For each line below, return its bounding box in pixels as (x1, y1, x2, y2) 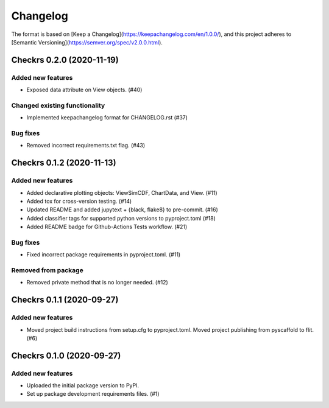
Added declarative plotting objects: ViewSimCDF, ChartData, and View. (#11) (26, 189, 218, 196)
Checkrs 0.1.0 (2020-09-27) (11, 350, 121, 361)
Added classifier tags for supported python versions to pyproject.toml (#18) (26, 214, 216, 222)
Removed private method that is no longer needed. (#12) (26, 279, 169, 286)
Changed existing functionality (11, 101, 105, 110)
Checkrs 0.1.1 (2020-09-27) (11, 295, 119, 305)
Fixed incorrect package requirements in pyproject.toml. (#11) (26, 251, 181, 258)
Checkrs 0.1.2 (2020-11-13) (11, 158, 116, 168)
